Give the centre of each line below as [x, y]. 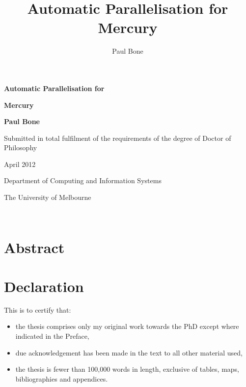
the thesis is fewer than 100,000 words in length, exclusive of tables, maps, [127, 369]
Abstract [34, 247]
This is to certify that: [38, 309]
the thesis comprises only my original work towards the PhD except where [127, 326]
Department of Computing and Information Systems [83, 180]
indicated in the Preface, [52, 336]
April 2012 [20, 164]
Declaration [44, 286]
